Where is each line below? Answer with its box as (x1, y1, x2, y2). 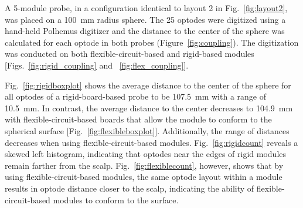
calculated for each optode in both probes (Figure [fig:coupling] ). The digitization (5, 36, 299, 48)
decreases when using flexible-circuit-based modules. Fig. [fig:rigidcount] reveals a (5, 136, 298, 148)
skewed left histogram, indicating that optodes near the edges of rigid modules (5, 148, 287, 160)
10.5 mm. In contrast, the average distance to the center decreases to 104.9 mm (5, 101, 293, 114)
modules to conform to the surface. (53, 193, 179, 206)
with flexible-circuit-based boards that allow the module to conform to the (5, 113, 272, 125)
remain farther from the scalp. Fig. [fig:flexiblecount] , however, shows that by (5, 159, 284, 171)
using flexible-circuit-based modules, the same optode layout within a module (5, 171, 282, 183)
